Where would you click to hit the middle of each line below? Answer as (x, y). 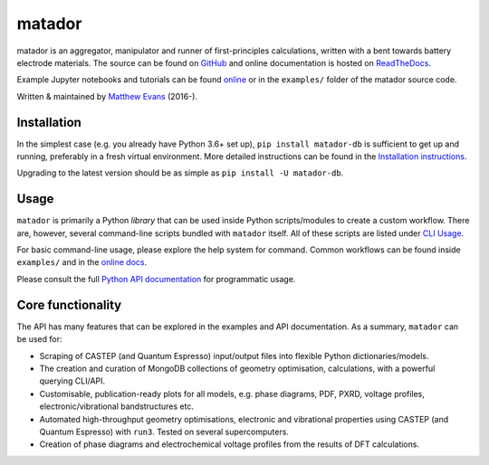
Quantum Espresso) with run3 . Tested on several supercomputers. (164, 432)
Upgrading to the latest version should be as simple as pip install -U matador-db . (180, 173)
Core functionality (69, 304)
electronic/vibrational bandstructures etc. (117, 406)
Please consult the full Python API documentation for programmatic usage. (156, 279)
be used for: (39, 339)
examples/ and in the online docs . (82, 262)
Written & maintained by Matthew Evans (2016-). (107, 96)
